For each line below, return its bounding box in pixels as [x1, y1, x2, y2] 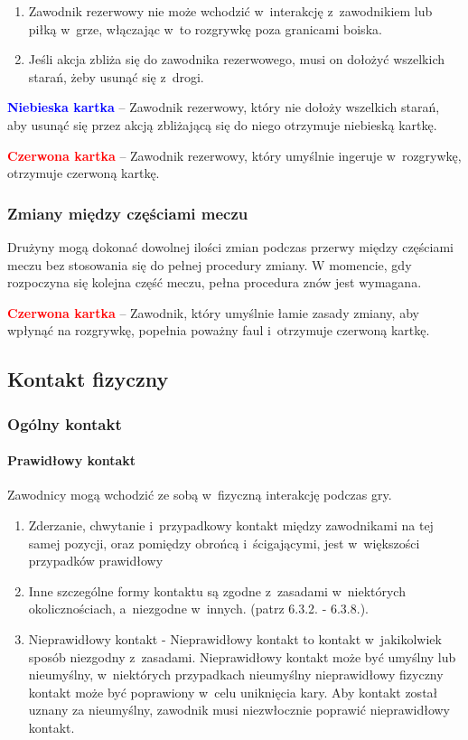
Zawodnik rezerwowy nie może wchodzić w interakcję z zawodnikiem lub [28, 2, 433, 20]
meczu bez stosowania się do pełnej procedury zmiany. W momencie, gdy [7, 255, 412, 274]
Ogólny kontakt [7, 412, 122, 435]
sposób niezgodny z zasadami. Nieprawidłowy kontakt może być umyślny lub [28, 647, 456, 666]
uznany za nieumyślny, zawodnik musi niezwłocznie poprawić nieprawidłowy [28, 700, 450, 719]
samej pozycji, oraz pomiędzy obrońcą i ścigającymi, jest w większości [28, 533, 420, 552]
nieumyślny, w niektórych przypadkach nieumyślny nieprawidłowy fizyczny [28, 665, 444, 684]
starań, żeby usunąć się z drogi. [28, 67, 204, 86]
